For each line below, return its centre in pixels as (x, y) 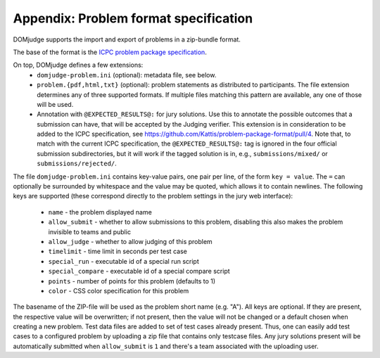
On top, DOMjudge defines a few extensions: (78, 65)
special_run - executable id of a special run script (124, 261)
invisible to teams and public (90, 231)
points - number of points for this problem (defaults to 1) (132, 281)
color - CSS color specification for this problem (119, 290)
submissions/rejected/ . (77, 164)
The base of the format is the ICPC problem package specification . (110, 52)
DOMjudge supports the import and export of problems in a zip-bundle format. (127, 39)
